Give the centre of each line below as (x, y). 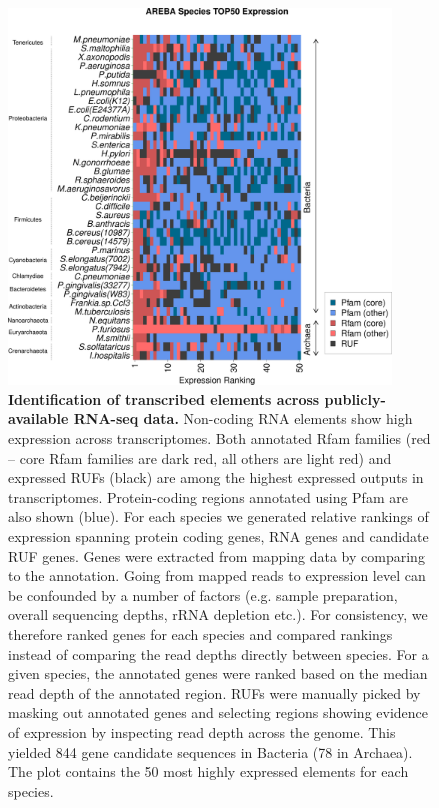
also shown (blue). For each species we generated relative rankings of (218, 516)
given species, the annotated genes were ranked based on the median (218, 673)
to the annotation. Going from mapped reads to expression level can (217, 575)
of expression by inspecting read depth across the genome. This (202, 731)
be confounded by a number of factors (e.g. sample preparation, (203, 594)
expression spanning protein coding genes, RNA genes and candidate (218, 536)
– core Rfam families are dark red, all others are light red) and (200, 457)
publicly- (355, 398)
